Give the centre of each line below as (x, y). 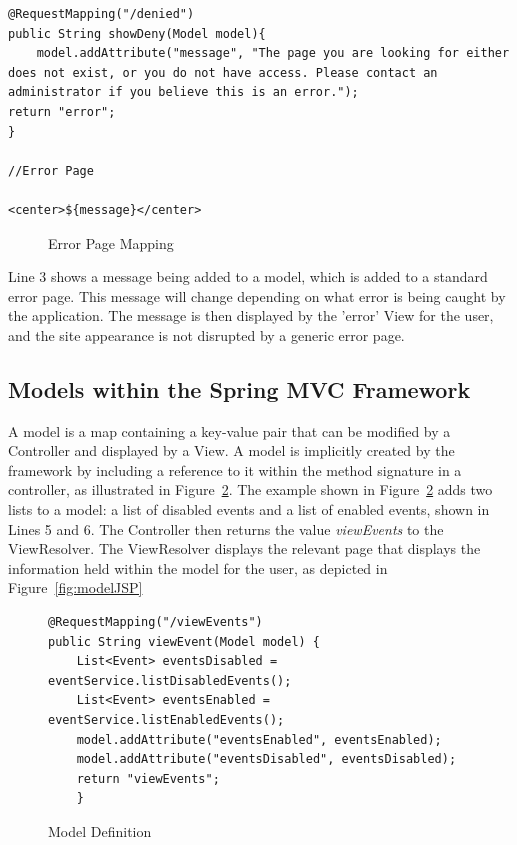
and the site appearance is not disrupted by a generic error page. (206, 334)
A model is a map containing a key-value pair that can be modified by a (229, 430)
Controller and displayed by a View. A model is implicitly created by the (231, 450)
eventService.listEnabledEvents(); (166, 720)
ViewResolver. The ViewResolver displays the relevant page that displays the (244, 548)
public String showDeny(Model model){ (137, 33)
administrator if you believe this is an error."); (183, 92)
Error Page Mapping (111, 242)
